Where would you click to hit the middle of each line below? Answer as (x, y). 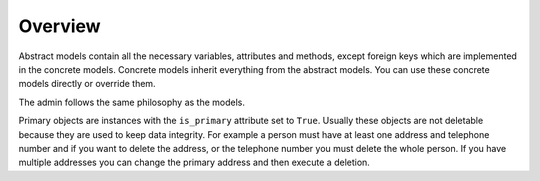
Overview (59, 26)
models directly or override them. (87, 84)
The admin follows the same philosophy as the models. (131, 102)
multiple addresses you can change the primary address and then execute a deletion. (194, 162)
